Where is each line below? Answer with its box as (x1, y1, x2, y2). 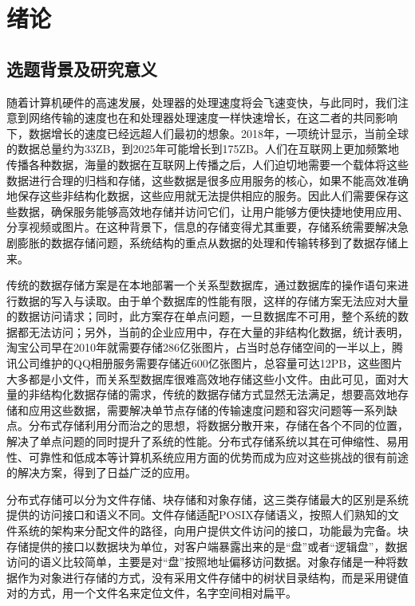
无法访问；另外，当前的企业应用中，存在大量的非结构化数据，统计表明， (28, 323, 409, 340)
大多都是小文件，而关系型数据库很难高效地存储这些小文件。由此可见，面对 (6, 370, 397, 387)
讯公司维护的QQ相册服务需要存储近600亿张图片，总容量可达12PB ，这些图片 (6, 355, 403, 372)
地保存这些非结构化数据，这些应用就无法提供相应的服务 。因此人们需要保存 (6, 187, 397, 204)
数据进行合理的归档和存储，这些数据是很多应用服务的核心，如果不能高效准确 (6, 171, 409, 188)
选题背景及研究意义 (6, 56, 157, 81)
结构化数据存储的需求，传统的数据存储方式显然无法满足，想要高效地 (39, 386, 397, 403)
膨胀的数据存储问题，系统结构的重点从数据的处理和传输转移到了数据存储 (17, 234, 397, 250)
